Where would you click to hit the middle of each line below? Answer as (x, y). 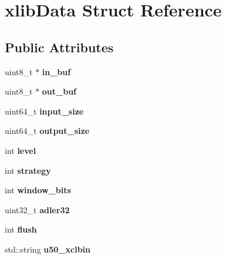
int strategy (28, 170)
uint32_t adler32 (37, 209)
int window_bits (38, 190)
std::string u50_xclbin (48, 249)
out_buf (59, 91)
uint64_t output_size (47, 131)
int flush (21, 229)
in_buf (56, 71)
